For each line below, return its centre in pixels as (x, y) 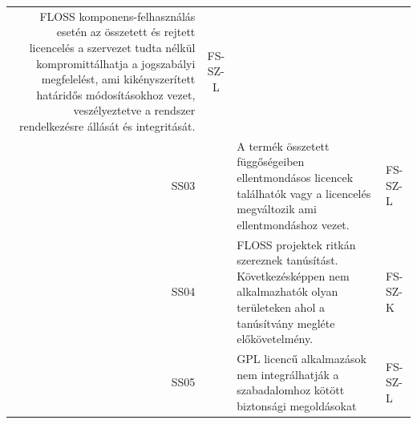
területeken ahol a (281, 307)
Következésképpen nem (293, 275)
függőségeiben (271, 162)
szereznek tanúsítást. (287, 260)
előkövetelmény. (275, 339)
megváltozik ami (277, 209)
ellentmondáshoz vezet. (293, 224)
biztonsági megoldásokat (297, 405)
